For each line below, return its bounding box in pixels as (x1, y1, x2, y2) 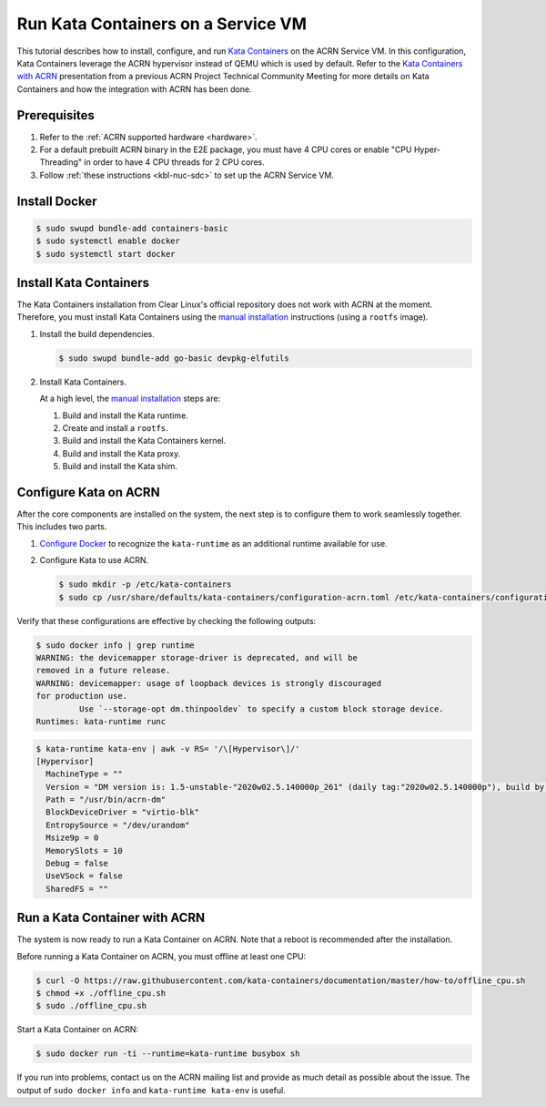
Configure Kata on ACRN (16, 484, 160, 500)
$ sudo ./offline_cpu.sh (35, 1000, 147, 1011)
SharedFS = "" (45, 884, 109, 894)
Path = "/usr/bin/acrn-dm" (45, 794, 167, 805)
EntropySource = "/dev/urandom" (45, 820, 190, 830)
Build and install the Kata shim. (62, 461, 177, 472)
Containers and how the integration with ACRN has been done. (16, 83, 252, 95)
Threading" (39, 157, 82, 168)
